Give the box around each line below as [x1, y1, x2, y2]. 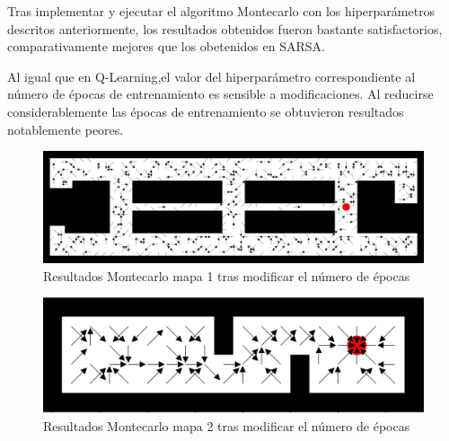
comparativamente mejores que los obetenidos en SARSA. [7, 37, 325, 56]
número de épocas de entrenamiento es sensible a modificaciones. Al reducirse [7, 84, 434, 103]
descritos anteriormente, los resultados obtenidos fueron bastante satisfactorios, [7, 19, 443, 38]
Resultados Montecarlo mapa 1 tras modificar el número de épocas [43, 266, 410, 285]
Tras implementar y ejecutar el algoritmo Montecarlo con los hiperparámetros [7, 2, 436, 20]
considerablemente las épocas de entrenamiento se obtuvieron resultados [7, 101, 404, 120]
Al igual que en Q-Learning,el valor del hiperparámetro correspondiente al [7, 66, 416, 85]
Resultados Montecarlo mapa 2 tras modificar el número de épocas [43, 416, 410, 435]
